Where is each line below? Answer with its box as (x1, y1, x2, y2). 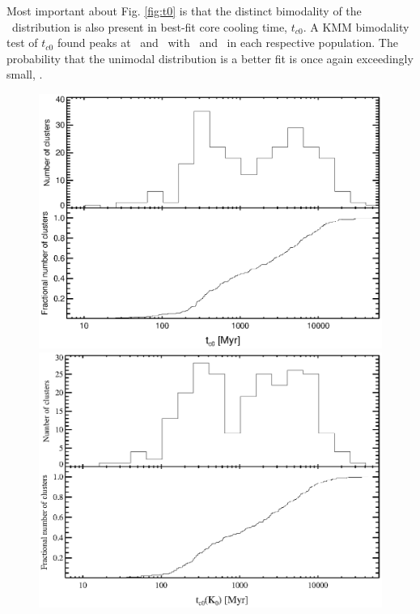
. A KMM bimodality (303, 18, 409, 35)
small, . (6, 66, 43, 83)
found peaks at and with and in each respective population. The (57, 34, 398, 51)
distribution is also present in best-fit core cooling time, (11, 18, 288, 35)
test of (6, 34, 38, 51)
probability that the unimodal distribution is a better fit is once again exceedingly (6, 49, 414, 66)
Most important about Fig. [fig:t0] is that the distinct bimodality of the (6, 2, 362, 19)
